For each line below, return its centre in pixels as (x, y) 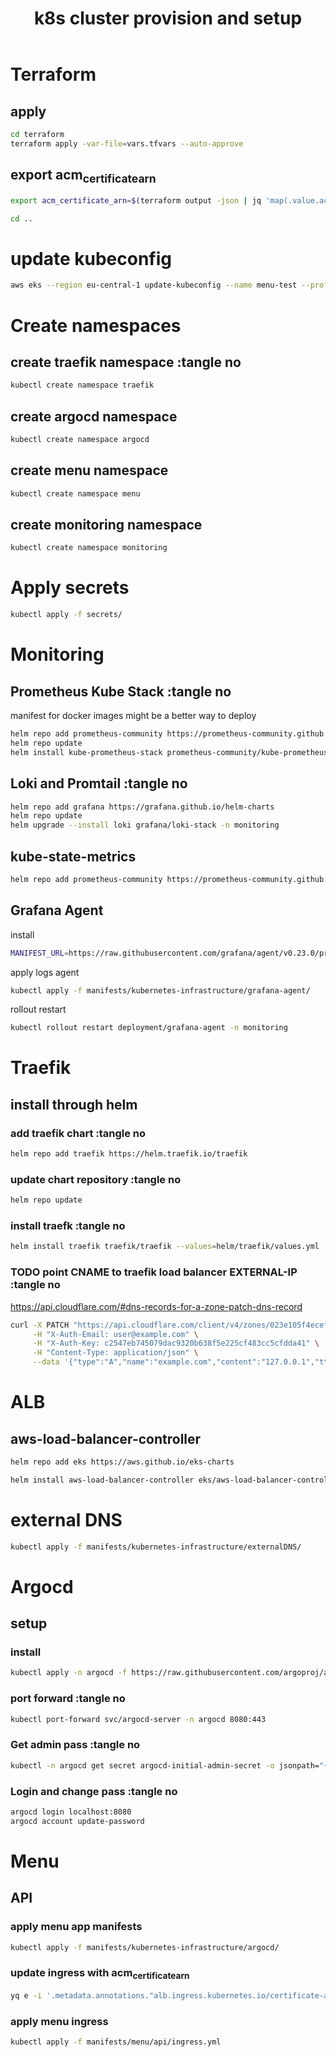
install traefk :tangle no (68, 1226)
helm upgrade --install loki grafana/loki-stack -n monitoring (145, 825)
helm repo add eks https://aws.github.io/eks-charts (122, 1462)
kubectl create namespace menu (75, 493)
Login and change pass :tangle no (94, 1791)
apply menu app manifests (76, 1927)
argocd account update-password (77, 1821)
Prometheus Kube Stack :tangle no (121, 691)
